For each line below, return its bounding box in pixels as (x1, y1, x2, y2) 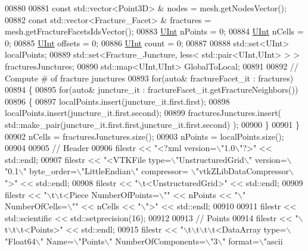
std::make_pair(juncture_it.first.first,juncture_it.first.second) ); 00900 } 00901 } (5, 118, 300, 130)
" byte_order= (23, 165, 77, 177)
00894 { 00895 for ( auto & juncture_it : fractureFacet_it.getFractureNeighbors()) (5, 83, 298, 96)
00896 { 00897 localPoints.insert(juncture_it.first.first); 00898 (5, 95, 230, 107)
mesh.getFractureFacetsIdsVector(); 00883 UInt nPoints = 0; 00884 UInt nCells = (5, 25, 304, 37)
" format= (222, 234, 259, 247)
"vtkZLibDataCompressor (195, 165, 290, 177)
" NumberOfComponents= (109, 234, 206, 247)
